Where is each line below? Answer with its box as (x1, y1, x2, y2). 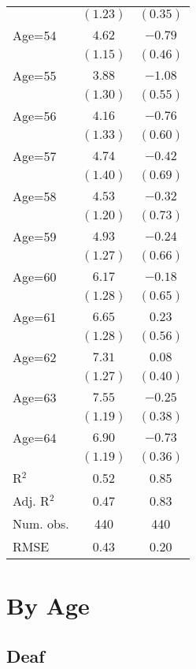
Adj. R (13, 491, 50, 510)
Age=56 (13, 107, 57, 125)
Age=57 (13, 147, 57, 165)
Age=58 (13, 187, 57, 205)
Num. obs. (13, 514, 69, 533)
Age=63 (13, 388, 57, 406)
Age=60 (13, 267, 57, 286)
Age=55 (13, 66, 57, 84)
